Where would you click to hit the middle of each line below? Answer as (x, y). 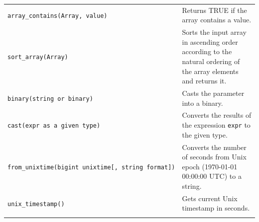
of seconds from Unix (214, 157)
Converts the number (214, 147)
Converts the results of (217, 115)
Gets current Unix (210, 198)
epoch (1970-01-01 (210, 166)
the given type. (205, 134)
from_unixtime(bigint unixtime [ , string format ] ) (91, 167)
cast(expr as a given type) (54, 126)
